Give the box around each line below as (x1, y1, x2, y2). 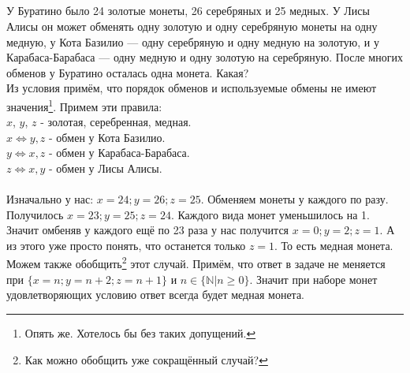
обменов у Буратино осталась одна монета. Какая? (6, 64, 249, 80)
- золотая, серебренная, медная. (40, 114, 192, 130)
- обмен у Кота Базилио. (49, 129, 166, 145)
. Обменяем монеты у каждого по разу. (200, 191, 389, 207)
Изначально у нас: (6, 191, 94, 207)
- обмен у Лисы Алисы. (49, 159, 162, 176)
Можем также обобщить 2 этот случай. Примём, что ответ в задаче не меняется (6, 253, 386, 272)
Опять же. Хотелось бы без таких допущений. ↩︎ (24, 324, 256, 341)
